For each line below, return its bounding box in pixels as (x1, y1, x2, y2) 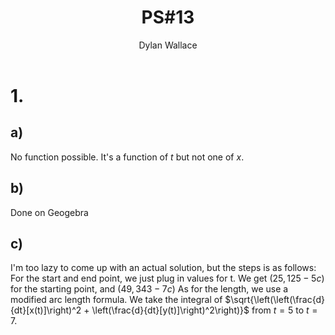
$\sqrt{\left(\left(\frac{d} (224, 294, 325, 306)
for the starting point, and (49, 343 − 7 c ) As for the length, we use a (10, 283, 289, 295)
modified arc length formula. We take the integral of (10, 294, 223, 306)
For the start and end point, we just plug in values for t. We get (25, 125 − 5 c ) (10, 272, 325, 285)
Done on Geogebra (10, 206, 89, 218)
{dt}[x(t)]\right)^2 (10, 304, 82, 316)
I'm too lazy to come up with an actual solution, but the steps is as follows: (10, 262, 317, 274)
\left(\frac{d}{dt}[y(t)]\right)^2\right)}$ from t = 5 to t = (91, 304, 318, 316)
